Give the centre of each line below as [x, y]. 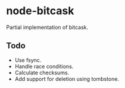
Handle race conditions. [44, 66]
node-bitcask [40, 11]
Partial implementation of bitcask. [47, 27]
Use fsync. [28, 60]
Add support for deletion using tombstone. [67, 79]
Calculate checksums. [42, 73]
